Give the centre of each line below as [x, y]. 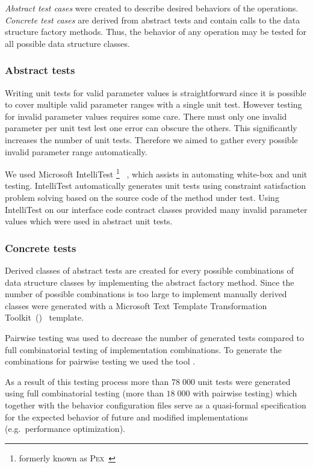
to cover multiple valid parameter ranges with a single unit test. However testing [153, 104]
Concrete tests [41, 248]
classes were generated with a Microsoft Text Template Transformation [136, 305]
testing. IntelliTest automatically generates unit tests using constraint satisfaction [156, 186]
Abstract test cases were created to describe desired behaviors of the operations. [152, 8]
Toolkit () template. [45, 317]
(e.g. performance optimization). [65, 429]
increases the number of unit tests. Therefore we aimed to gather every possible [151, 139]
